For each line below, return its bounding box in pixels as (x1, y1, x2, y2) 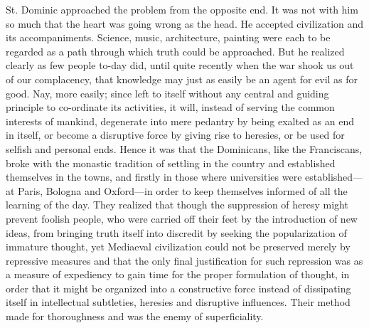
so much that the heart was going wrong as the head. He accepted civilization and (6, 16, 364, 31)
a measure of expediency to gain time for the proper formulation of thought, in (6, 267, 350, 282)
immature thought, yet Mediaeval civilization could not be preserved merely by (6, 239, 351, 254)
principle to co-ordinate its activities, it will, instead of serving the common (6, 100, 335, 115)
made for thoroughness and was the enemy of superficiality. (6, 309, 264, 324)
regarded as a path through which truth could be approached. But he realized (6, 43, 345, 58)
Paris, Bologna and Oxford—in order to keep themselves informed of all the (18, 183, 348, 198)
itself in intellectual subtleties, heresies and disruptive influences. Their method (6, 295, 351, 310)
